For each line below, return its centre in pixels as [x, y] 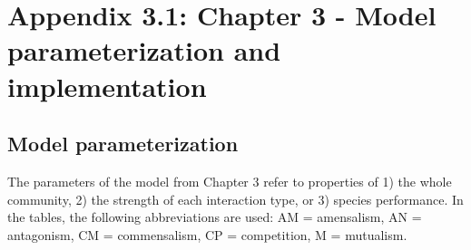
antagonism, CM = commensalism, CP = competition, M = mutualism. [207, 234]
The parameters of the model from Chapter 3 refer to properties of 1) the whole [230, 181]
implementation [107, 86]
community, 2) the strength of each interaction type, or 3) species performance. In [235, 199]
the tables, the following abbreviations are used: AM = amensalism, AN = [215, 217]
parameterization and [144, 50]
